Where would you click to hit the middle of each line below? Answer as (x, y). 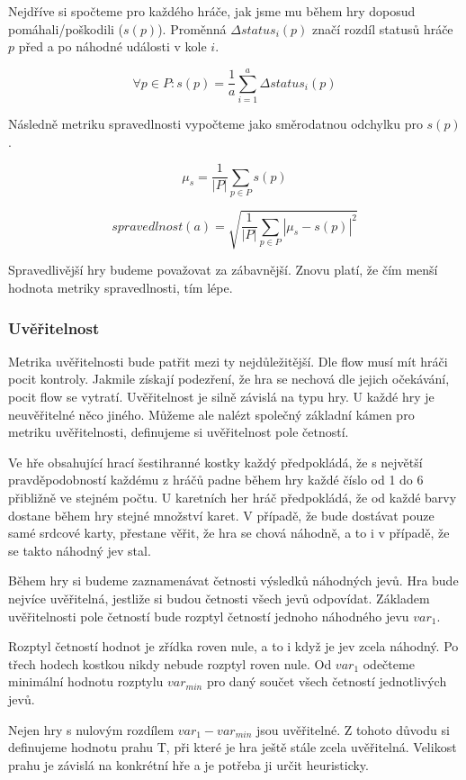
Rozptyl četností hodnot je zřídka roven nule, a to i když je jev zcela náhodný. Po (233, 646)
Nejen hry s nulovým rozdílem (91, 729)
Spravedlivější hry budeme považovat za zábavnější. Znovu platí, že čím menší (223, 270)
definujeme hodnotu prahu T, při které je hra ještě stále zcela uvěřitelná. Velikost (233, 747)
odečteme (389, 663)
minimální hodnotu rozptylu (86, 681)
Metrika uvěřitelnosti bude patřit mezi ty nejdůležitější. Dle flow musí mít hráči (228, 361)
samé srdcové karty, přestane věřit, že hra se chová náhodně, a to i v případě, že (229, 533)
